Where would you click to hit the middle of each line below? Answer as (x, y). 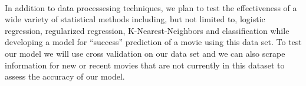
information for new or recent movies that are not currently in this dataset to (145, 65)
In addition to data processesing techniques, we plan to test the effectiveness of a (151, 7)
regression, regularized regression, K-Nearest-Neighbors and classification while (147, 30)
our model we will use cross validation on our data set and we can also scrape (145, 53)
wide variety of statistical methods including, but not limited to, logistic (135, 19)
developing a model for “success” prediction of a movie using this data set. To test (153, 42)
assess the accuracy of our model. (65, 76)
